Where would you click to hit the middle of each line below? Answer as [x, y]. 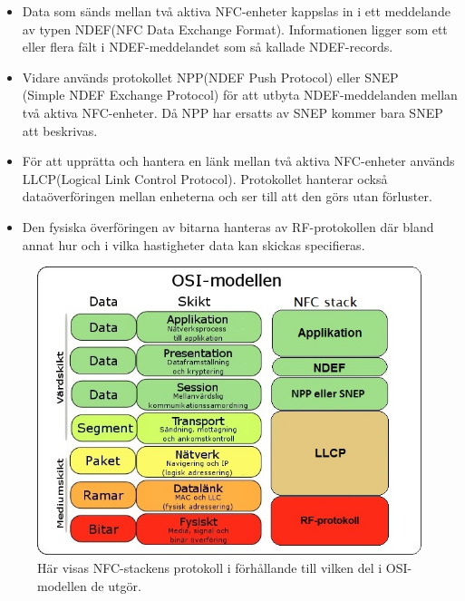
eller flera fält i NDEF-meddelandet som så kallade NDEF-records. [208, 47]
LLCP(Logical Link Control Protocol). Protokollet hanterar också [205, 178]
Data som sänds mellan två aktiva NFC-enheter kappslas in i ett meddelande [236, 11]
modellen [62, 585]
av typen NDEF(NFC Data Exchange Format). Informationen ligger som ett [235, 29]
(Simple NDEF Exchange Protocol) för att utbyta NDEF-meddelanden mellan [240, 95]
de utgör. [116, 585]
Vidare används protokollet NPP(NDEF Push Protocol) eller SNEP [210, 77]
